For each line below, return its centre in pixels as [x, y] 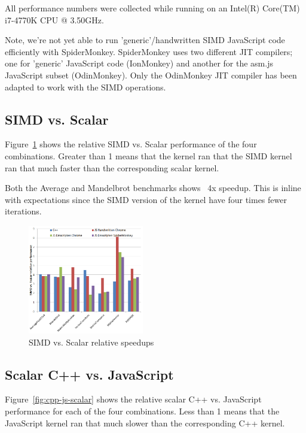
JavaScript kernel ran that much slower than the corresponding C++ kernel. [145, 423]
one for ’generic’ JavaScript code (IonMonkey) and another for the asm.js [139, 63]
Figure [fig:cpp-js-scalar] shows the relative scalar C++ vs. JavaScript [133, 399]
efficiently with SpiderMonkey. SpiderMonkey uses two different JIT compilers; [149, 51]
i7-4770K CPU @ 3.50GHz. [54, 19]
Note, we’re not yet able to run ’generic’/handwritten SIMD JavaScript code [145, 40]
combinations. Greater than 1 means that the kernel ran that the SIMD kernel [149, 155]
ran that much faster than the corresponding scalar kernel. [112, 167]
